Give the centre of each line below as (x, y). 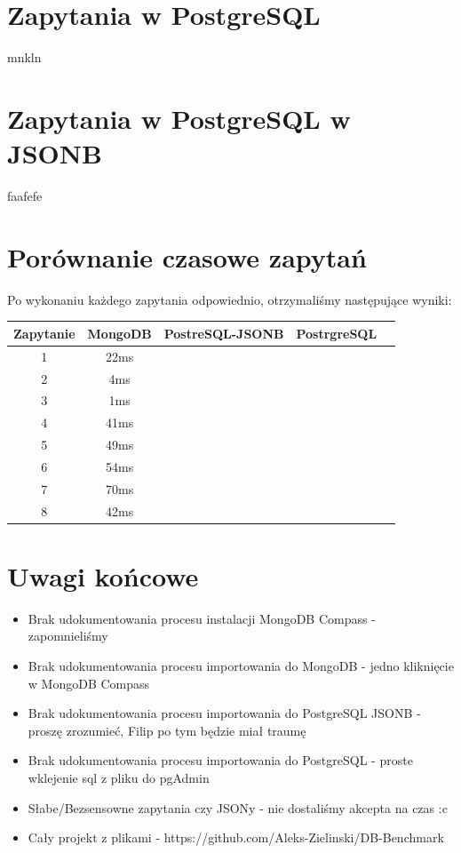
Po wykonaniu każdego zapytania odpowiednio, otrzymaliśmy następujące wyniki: (230, 299)
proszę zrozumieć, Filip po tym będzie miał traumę (167, 730)
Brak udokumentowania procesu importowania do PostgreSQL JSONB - (224, 713)
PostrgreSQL (337, 333)
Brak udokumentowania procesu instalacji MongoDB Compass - (202, 618)
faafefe (25, 196)
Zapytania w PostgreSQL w (179, 118)
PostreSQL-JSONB (224, 333)
